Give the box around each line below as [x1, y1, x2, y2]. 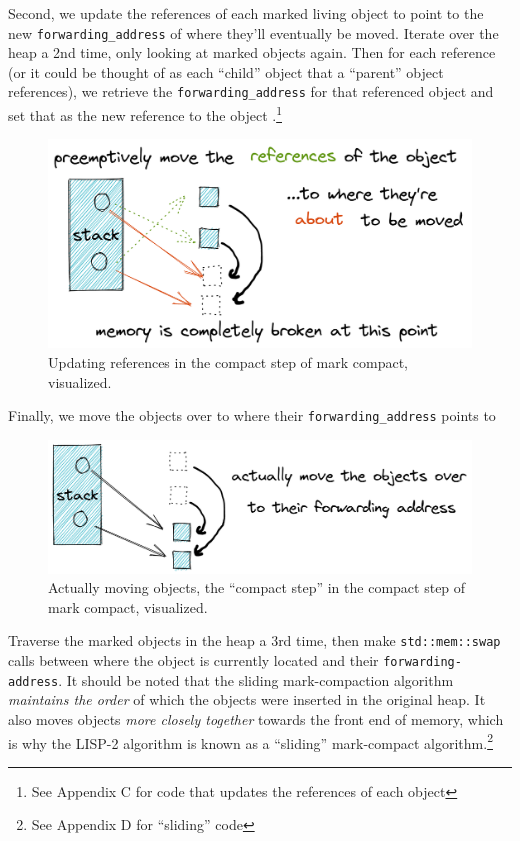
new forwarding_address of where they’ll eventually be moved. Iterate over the [8, 22, 499, 43]
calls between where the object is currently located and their [8, 650, 379, 671]
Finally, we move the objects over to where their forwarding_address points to [8, 405, 496, 426]
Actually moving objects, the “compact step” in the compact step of [48, 577, 466, 598]
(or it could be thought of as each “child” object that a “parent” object [8, 61, 444, 82]
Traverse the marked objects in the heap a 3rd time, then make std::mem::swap [8, 630, 501, 651]
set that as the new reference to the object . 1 [8, 102, 282, 125]
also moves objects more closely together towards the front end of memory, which [8, 708, 504, 729]
